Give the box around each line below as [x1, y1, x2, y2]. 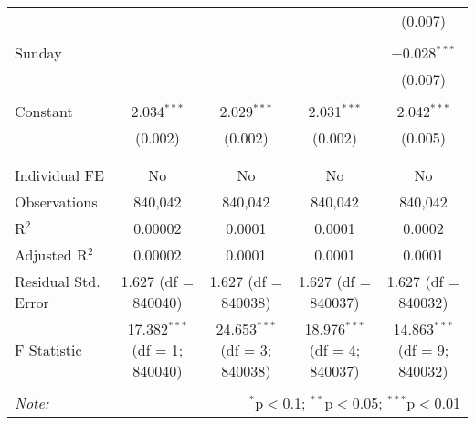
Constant [15, 101, 73, 122]
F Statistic [15, 339, 82, 360]
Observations [15, 191, 98, 212]
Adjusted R [15, 244, 88, 265]
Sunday [15, 42, 62, 63]
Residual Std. [15, 271, 100, 292]
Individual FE [15, 165, 104, 186]
